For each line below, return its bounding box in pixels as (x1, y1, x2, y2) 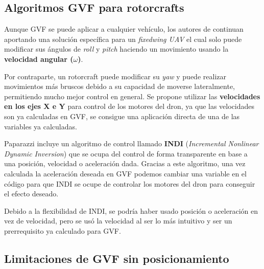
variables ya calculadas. (4, 121, 77, 131)
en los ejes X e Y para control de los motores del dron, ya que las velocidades (4, 101, 255, 111)
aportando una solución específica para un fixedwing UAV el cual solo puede (4, 33, 242, 44)
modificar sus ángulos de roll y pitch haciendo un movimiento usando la (4, 43, 229, 54)
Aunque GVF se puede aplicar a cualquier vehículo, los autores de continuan (4, 24, 244, 34)
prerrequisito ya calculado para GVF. (4, 225, 121, 236)
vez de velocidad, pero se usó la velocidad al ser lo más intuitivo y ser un (4, 215, 232, 226)
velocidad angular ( (4, 53, 74, 64)
